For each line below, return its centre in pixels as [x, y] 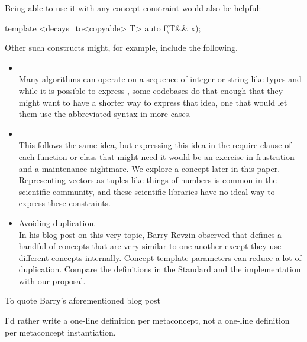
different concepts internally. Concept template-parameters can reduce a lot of [160, 257]
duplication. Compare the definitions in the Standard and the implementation [160, 269]
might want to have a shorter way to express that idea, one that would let [153, 102]
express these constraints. [65, 203]
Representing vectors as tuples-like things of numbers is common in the [148, 180]
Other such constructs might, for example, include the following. [121, 48]
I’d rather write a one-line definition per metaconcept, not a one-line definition [147, 320]
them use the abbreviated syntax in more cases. [105, 114]
